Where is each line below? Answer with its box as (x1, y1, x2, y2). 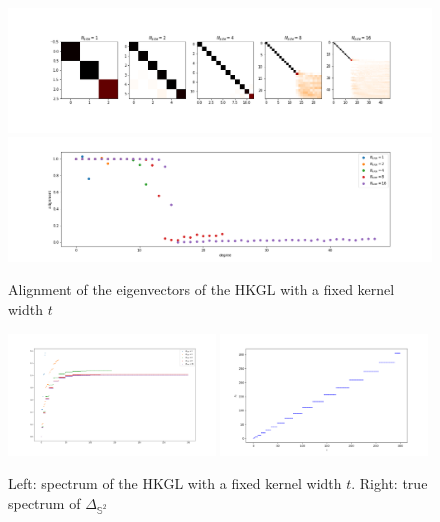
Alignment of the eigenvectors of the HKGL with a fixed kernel (8, 279, 395, 300)
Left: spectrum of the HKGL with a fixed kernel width (8, 473, 342, 494)
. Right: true (351, 473, 428, 494)
